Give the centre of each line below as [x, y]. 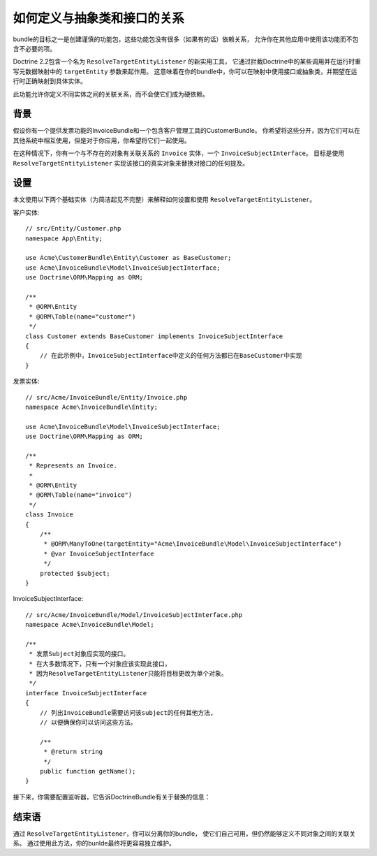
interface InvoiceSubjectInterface [86, 693]
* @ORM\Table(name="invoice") [81, 495]
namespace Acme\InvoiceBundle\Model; [90, 625]
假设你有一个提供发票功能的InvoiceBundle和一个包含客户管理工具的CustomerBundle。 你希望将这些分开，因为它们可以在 [187, 131]
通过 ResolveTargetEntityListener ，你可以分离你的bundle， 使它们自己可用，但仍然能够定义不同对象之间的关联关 [184, 833]
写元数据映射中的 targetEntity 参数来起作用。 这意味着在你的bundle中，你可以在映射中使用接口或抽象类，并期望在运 [185, 71]
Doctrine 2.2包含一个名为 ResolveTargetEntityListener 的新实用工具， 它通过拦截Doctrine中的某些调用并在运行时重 [187, 61]
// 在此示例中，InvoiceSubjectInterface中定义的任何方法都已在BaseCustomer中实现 [171, 356]
